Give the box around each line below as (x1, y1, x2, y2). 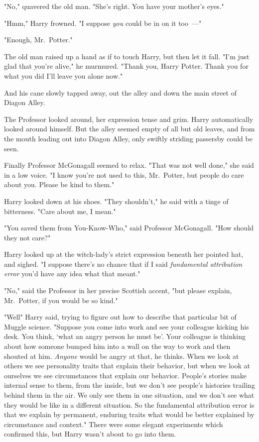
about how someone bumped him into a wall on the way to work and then (4, 341, 231, 351)
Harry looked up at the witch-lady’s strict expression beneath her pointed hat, (4, 249, 244, 259)
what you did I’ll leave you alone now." (4, 70, 123, 81)
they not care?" (4, 232, 51, 242)
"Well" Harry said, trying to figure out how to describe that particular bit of (4, 312, 237, 322)
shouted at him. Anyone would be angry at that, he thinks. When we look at (4, 350, 239, 361)
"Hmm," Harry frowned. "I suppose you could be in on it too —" (4, 17, 202, 28)
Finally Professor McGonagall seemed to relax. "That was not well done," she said (4, 160, 254, 170)
